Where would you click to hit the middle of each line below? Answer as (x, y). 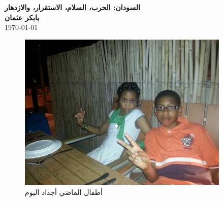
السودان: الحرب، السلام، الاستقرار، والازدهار (72, 7)
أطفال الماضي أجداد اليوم (64, 192)
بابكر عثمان (22, 17)
